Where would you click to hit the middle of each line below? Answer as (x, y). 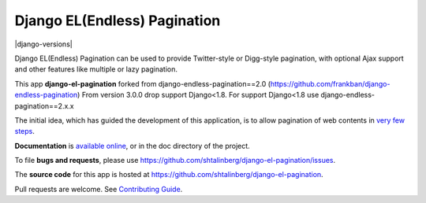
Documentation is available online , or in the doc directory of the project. (132, 146)
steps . (25, 131)
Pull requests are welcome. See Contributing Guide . (99, 189)
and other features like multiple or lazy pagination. (96, 69)
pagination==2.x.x (44, 105)
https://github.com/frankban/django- (330, 83)
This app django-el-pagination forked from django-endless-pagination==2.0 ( (143, 83)
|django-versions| (43, 44)
